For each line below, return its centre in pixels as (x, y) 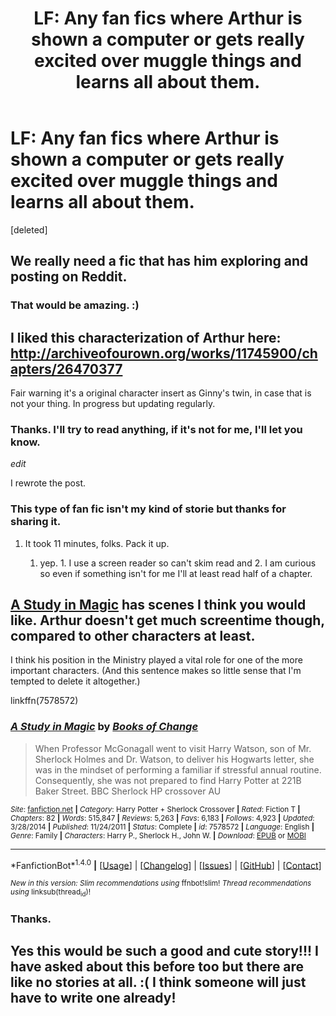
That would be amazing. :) (75, 305)
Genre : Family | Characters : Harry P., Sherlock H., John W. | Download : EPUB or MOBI (158, 835)
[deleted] (29, 229)
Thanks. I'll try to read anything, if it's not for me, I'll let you (156, 429)
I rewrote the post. (48, 483)
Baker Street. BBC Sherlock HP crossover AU (128, 791)
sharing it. (36, 522)
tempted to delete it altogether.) (75, 681)
